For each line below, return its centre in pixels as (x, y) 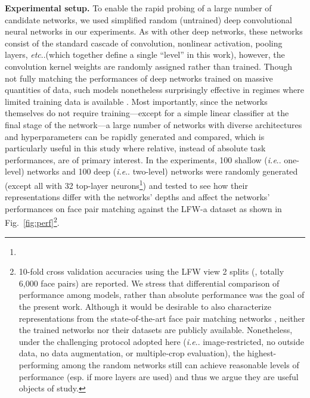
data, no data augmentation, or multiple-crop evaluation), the (132, 353)
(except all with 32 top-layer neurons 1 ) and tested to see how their (126, 184)
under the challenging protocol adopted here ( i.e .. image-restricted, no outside (162, 341)
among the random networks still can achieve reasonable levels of (180, 364)
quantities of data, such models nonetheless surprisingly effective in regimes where (155, 90)
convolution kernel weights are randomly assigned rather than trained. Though (148, 66)
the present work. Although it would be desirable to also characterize (145, 306)
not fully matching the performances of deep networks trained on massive (139, 78)
